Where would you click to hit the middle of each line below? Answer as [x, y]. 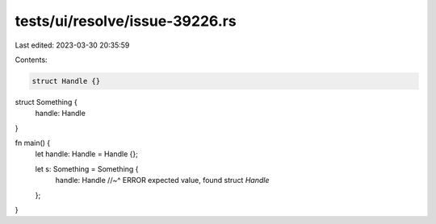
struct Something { [46, 102]
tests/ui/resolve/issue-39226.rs [126, 21]
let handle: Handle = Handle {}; [87, 154]
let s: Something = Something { [87, 168]
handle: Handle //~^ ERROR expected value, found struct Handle [162, 180]
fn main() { [33, 143]
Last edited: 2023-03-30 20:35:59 [72, 45]
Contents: [31, 60]
